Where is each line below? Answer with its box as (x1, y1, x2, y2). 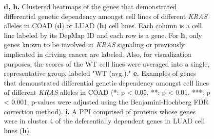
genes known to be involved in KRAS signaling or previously (4, 39, 185, 50)
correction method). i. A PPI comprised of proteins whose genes (4, 106, 196, 116)
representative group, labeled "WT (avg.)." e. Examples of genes (4, 68, 196, 78)
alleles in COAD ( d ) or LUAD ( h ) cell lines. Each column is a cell (4, 20, 202, 31)
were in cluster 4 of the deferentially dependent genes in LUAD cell (4, 116, 205, 126)
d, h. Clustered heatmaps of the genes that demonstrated (4, 1, 177, 11)
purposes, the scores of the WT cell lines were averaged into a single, (4, 58, 210, 69)
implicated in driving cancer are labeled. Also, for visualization (4, 49, 192, 59)
